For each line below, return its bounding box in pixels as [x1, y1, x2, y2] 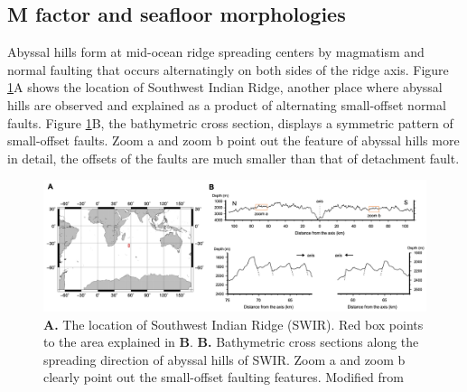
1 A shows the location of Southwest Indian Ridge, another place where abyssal [7, 78, 443, 97]
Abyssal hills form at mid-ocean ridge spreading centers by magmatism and [7, 42, 425, 61]
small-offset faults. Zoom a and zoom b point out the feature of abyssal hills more [7, 131, 460, 150]
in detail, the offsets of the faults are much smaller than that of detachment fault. [7, 148, 460, 167]
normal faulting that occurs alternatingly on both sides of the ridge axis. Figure [7, 60, 449, 79]
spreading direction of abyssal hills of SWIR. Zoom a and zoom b [43, 350, 406, 369]
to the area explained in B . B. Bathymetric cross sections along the [43, 332, 419, 351]
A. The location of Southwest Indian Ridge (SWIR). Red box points [43, 314, 424, 333]
